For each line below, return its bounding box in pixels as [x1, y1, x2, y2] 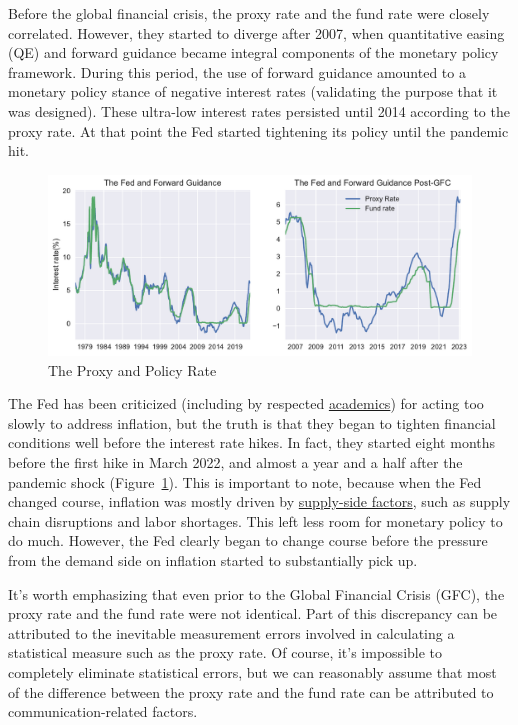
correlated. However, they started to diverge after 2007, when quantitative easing [8, 22, 505, 43]
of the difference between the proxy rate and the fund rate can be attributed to [8, 681, 494, 702]
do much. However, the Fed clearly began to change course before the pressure [8, 530, 488, 551]
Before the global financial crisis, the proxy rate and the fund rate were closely [8, 3, 490, 23]
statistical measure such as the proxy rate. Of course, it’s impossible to [8, 642, 443, 663]
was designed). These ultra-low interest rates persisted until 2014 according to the [8, 100, 510, 121]
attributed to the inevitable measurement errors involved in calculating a [8, 622, 455, 643]
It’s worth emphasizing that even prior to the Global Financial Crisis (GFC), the [8, 583, 505, 604]
